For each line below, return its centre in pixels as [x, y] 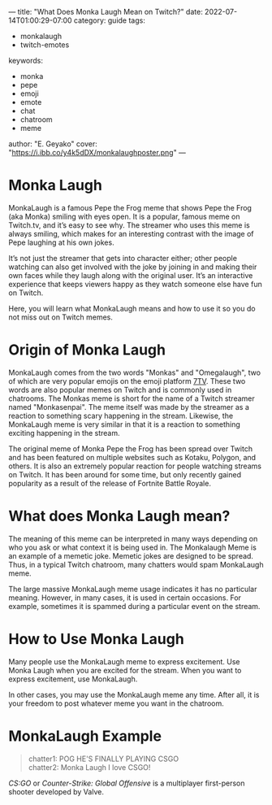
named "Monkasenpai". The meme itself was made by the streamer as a [129, 407]
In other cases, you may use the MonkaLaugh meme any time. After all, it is [134, 694]
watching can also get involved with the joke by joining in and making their [133, 267]
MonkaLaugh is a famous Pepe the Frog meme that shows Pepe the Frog [130, 207]
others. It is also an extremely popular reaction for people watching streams [135, 466]
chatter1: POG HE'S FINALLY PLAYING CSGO [104, 759]
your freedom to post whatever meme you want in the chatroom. [117, 703]
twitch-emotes [45, 45]
